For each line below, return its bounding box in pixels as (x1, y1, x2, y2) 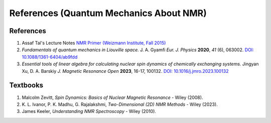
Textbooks (9, 81, 44, 90)
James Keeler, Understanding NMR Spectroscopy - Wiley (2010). (22, 108, 157, 114)
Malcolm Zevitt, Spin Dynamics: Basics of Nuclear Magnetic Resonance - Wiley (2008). (22, 94, 203, 100)
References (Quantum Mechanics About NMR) (9, 8, 207, 19)
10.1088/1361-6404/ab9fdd (22, 54, 78, 60)
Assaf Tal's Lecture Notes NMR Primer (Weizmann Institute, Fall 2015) (22, 40, 166, 46)
